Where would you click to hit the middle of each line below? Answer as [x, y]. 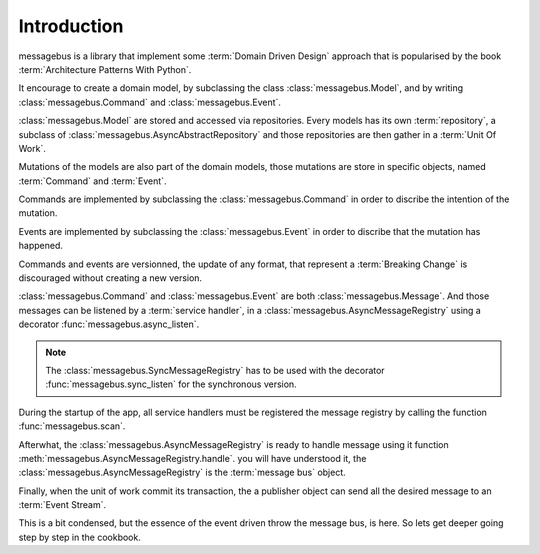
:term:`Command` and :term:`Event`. [92, 181]
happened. [41, 246]
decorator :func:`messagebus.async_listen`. [109, 324]
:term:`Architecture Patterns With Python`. [105, 69]
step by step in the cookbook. [80, 537]
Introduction [71, 26]
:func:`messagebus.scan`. [72, 426]
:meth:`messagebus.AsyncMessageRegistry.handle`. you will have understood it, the [192, 458]
